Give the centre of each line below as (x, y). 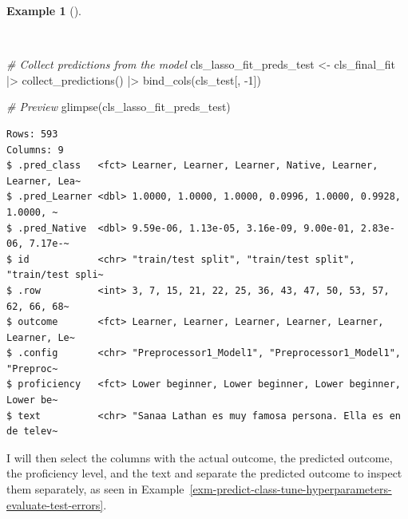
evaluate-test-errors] (55, 504)
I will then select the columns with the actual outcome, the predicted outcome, (200, 457)
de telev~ (32, 432)
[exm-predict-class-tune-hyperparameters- (291, 489)
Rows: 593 (32, 134)
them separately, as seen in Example (95, 489)
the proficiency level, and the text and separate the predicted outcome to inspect (204, 473)
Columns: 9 (35, 150)
